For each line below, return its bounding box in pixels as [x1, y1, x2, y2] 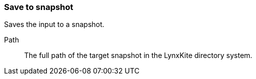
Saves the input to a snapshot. [4, 20, 105, 29]
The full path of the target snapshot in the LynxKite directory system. [24, 51, 252, 60]
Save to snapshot [4, 2, 74, 12]
